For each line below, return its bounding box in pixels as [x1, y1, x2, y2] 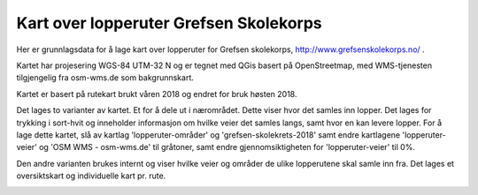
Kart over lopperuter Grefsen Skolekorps [16, 13, 322, 33]
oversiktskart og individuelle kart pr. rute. [16, 170, 166, 181]
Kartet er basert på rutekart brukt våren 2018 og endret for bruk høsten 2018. [16, 88, 297, 99]
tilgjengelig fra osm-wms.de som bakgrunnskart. [16, 72, 195, 83]
